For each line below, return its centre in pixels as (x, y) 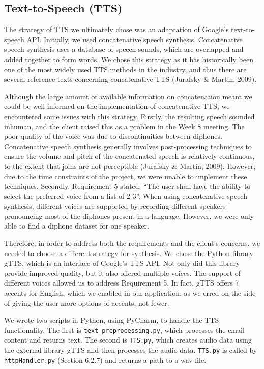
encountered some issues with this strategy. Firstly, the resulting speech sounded (129, 116)
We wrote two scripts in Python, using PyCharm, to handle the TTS (112, 320)
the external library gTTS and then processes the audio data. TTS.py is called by (131, 350)
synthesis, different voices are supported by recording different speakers (115, 206)
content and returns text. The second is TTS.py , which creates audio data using (128, 340)
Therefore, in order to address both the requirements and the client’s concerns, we (132, 243)
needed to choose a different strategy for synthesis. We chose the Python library (129, 253)
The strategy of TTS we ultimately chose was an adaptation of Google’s (116, 29)
